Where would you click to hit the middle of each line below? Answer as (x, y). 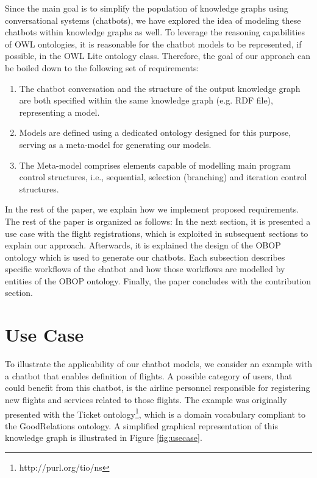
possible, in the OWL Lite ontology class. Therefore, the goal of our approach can (158, 56)
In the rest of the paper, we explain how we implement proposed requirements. (152, 209)
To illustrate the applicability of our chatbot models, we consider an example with (158, 364)
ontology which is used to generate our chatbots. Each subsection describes (145, 257)
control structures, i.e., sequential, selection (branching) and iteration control (163, 177)
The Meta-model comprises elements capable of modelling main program (155, 165)
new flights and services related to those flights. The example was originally (146, 399)
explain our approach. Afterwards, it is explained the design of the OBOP (143, 245)
